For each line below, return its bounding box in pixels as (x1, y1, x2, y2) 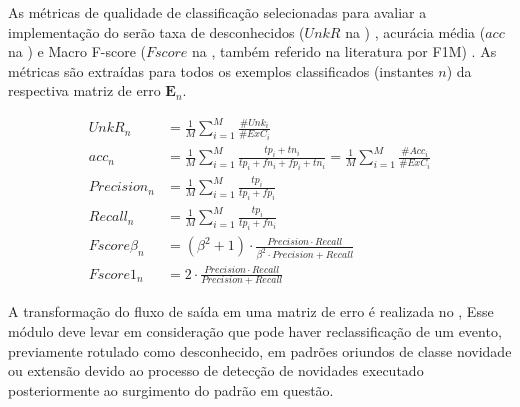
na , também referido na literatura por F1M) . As (191, 41, 497, 62)
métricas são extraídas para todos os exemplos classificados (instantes (8, 60, 434, 81)
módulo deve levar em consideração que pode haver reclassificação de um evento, (8, 321, 502, 342)
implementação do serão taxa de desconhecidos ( (8, 21, 305, 42)
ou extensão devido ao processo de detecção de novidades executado (8, 360, 424, 381)
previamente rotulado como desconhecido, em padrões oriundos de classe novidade (8, 340, 512, 361)
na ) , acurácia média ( (345, 21, 486, 42)
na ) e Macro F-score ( (8, 41, 146, 62)
